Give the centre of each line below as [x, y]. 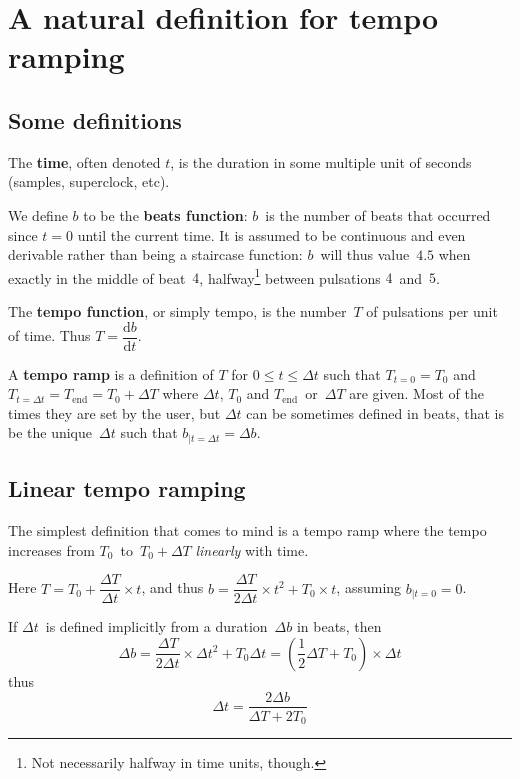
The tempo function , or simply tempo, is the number [177, 310]
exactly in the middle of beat [97, 277]
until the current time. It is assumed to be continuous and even [271, 234]
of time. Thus [49, 335]
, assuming [369, 587]
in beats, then [339, 626]
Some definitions [95, 119]
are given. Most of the [416, 393]
